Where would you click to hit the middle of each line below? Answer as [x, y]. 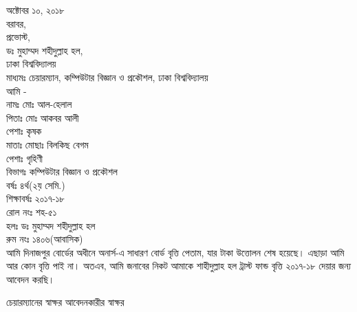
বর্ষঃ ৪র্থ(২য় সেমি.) [36, 185]
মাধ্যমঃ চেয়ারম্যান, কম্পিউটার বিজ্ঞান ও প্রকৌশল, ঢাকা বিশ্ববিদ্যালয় [107, 77]
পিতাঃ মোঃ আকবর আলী [43, 117]
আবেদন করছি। [31, 279]
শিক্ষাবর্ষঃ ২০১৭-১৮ [35, 198]
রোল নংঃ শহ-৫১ [32, 211]
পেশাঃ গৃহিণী [25, 158]
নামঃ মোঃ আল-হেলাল [39, 104]
